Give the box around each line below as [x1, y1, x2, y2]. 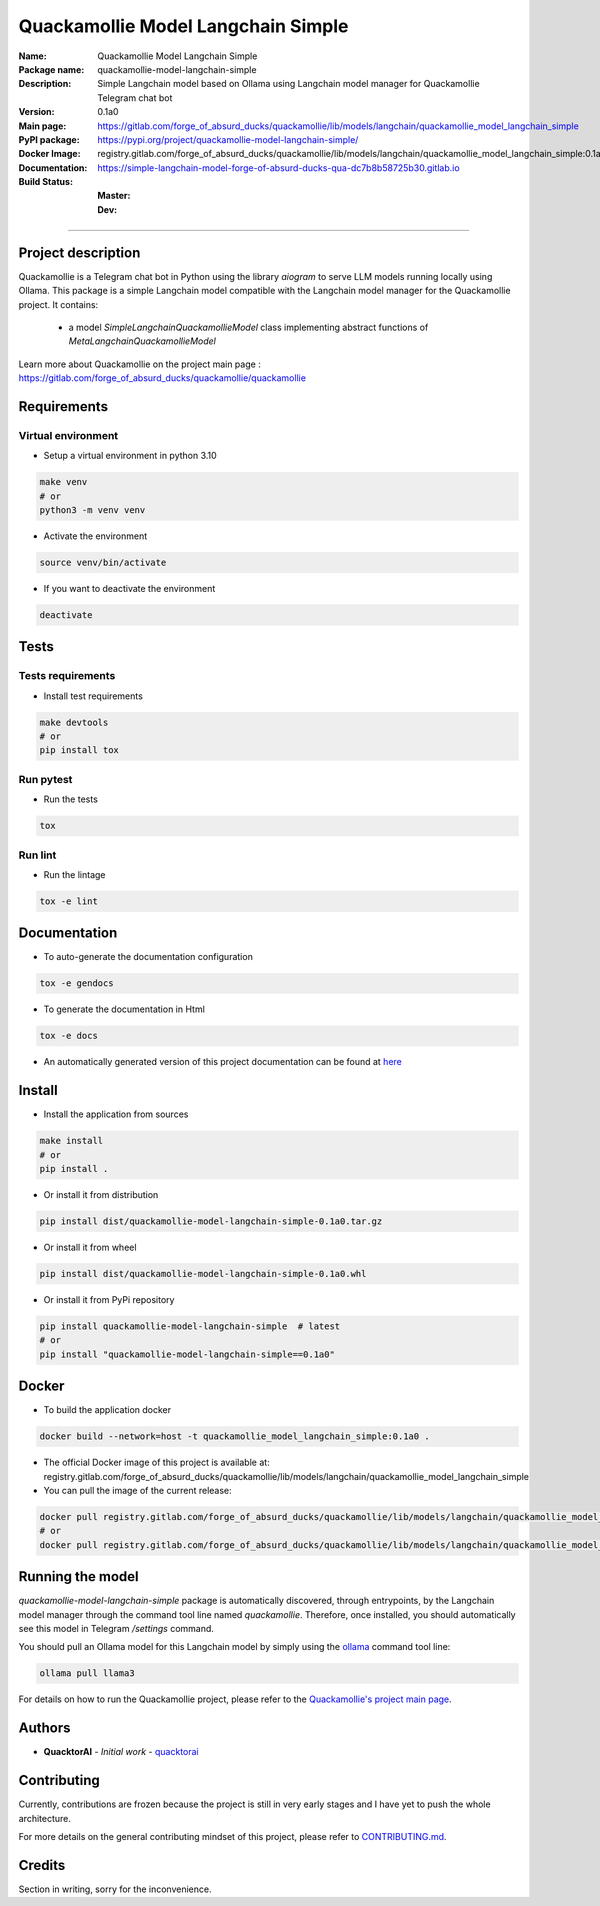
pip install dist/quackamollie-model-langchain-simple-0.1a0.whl [39, 1268, 367, 1279]
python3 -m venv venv [39, 505, 146, 516]
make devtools [39, 716, 109, 728]
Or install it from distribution [43, 1189, 159, 1200]
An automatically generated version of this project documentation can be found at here [43, 1056, 402, 1068]
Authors [18, 1720, 71, 1737]
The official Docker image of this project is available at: [43, 1456, 270, 1469]
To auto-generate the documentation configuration [43, 951, 254, 963]
